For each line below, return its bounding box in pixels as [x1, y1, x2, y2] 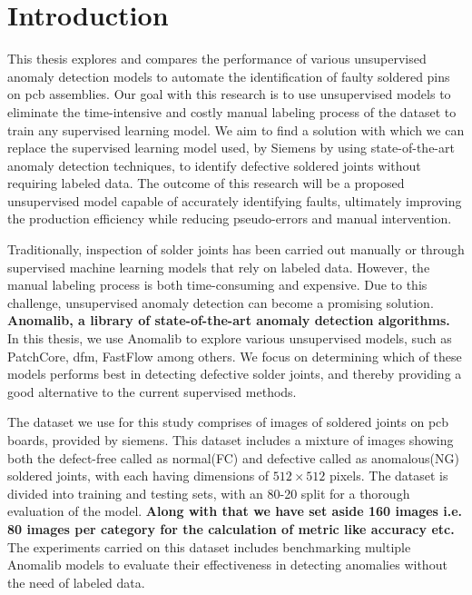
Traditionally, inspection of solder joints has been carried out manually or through [7, 240, 465, 259]
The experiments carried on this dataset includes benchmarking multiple [7, 537, 411, 556]
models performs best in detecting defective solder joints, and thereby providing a [7, 364, 462, 383]
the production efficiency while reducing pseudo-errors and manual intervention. [7, 209, 452, 228]
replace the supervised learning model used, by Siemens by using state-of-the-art [7, 138, 455, 157]
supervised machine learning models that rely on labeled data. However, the [7, 257, 430, 276]
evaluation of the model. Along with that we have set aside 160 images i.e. [7, 501, 463, 521]
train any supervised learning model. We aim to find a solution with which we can [7, 120, 465, 139]
